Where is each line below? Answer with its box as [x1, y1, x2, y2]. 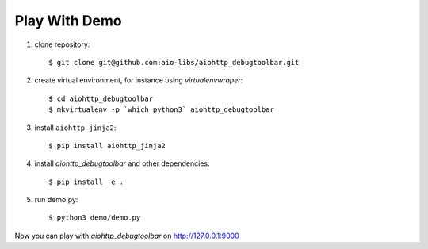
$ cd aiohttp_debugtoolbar [48, 94, 154, 103]
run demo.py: [34, 195, 78, 205]
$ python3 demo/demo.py [48, 213, 141, 222]
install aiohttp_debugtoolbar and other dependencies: [34, 159, 210, 168]
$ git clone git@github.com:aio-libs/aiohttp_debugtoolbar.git [48, 58, 300, 67]
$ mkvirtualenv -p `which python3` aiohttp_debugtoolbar [48, 105, 275, 114]
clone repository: [34, 40, 90, 49]
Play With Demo [14, 12, 122, 29]
